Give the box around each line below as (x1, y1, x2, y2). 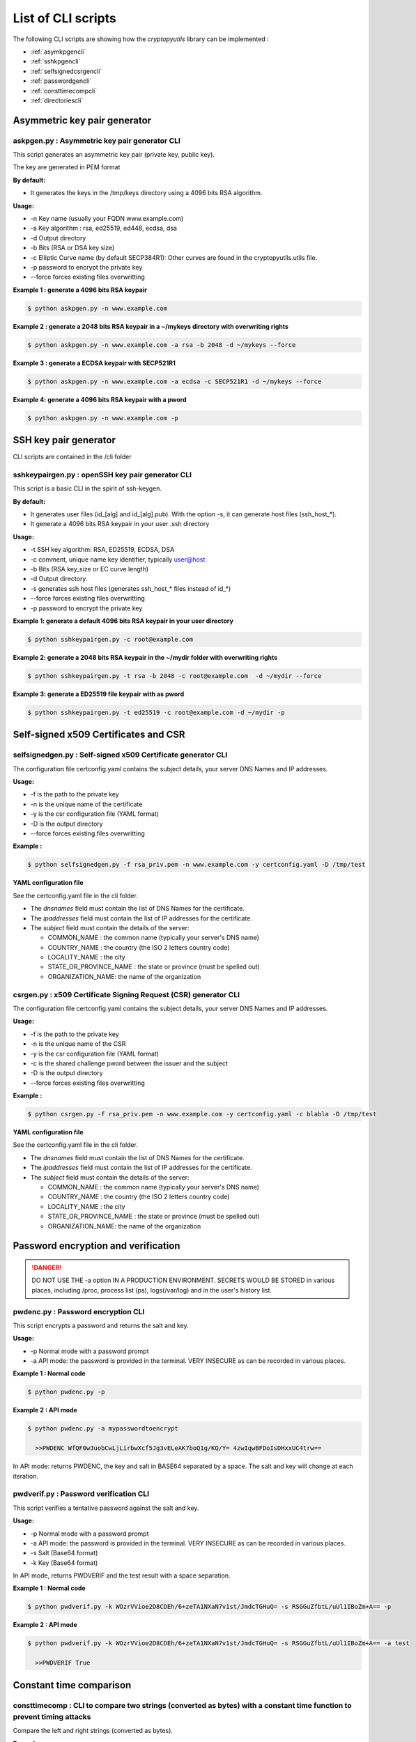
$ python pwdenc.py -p (27, 1388, 105, 1396)
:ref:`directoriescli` (30, 96, 84, 105)
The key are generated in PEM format (13, 163, 121, 171)
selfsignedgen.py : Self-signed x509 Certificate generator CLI (13, 750, 228, 760)
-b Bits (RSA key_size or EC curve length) (30, 565, 149, 573)
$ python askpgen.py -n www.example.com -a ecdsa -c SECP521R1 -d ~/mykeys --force (27, 377, 322, 385)
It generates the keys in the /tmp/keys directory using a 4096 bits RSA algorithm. (30, 189, 263, 197)
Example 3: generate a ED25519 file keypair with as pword (13, 690, 185, 698)
